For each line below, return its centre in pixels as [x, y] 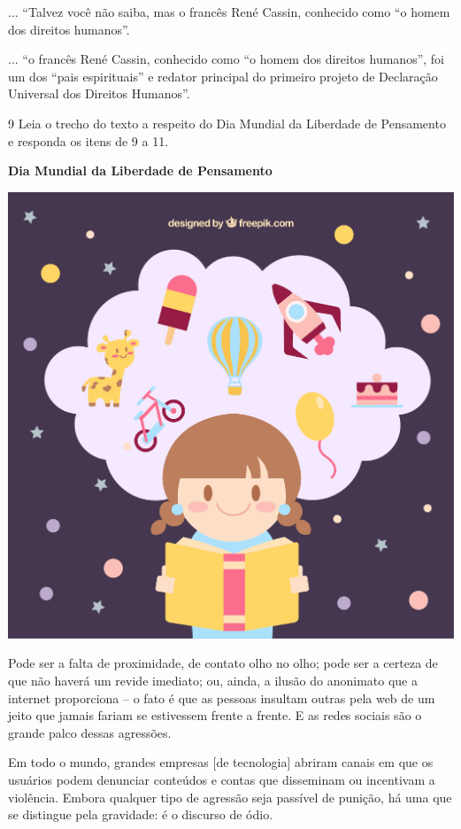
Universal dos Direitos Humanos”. [99, 93]
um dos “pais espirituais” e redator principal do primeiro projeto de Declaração [223, 76]
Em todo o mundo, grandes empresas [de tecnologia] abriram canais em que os [221, 762]
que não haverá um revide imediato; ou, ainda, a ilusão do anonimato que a [213, 680]
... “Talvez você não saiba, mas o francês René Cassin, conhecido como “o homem [229, 12]
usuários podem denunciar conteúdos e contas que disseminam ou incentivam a [222, 779]
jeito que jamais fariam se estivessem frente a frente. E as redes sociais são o [215, 715]
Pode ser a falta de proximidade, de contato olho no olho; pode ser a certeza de [223, 663]
